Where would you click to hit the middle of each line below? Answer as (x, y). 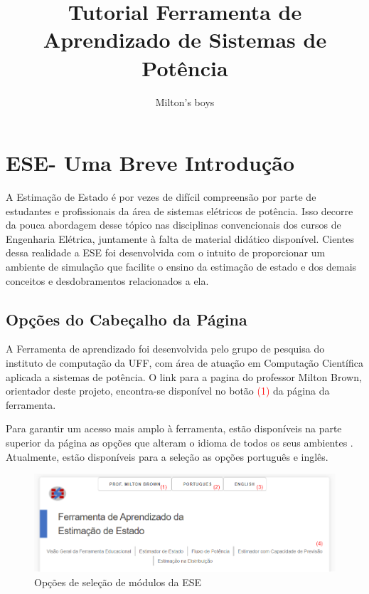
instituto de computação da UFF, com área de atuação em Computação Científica (184, 362)
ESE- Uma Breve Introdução (150, 163)
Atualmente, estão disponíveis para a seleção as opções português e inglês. (167, 456)
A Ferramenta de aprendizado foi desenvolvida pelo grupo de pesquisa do (165, 349)
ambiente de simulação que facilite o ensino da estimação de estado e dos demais (181, 266)
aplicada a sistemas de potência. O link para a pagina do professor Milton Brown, (184, 376)
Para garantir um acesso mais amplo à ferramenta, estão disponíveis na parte (174, 428)
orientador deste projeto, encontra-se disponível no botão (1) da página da (168, 391)
